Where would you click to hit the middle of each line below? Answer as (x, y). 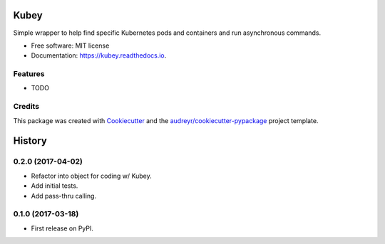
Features (29, 74)
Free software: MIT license (70, 46)
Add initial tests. (55, 186)
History (30, 141)
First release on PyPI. (62, 228)
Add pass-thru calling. (63, 196)
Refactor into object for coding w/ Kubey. (92, 176)
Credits (26, 107)
